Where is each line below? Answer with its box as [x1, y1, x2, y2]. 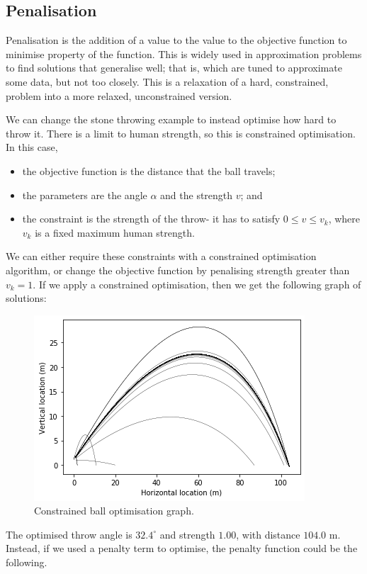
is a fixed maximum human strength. [35, 225, 195, 240]
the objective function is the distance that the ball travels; [22, 163, 276, 178]
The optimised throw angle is [6, 527, 132, 541]
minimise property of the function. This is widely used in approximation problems [6, 46, 362, 61]
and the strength [160, 187, 233, 202]
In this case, [6, 140, 58, 154]
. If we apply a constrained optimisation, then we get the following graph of [33, 276, 361, 291]
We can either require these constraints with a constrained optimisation [6, 249, 317, 264]
